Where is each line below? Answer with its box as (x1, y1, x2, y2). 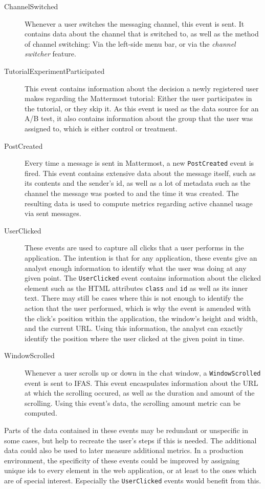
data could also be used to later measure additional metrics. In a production (4, 445, 244, 456)
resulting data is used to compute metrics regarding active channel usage (25, 198, 253, 208)
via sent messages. (25, 208, 81, 219)
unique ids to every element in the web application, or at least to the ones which (4, 465, 256, 476)
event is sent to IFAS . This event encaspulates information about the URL (25, 377, 258, 388)
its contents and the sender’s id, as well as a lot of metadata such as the (25, 178, 251, 188)
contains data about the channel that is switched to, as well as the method (25, 28, 259, 39)
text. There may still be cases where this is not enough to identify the (25, 292, 244, 303)
